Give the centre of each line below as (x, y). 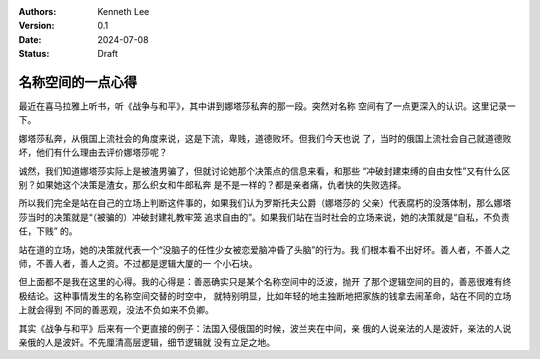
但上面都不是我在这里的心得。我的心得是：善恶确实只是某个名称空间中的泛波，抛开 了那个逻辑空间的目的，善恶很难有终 (265, 282)
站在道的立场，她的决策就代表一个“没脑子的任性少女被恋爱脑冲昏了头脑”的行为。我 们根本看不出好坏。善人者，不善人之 (264, 249)
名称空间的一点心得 (77, 81)
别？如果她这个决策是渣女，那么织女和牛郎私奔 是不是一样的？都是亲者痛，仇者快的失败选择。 (212, 185)
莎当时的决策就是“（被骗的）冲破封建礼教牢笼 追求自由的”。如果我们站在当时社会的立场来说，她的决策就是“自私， (251, 217)
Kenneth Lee (123, 11)
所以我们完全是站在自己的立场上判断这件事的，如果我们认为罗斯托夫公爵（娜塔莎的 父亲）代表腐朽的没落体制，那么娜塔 (265, 203)
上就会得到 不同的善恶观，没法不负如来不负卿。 (116, 310)
